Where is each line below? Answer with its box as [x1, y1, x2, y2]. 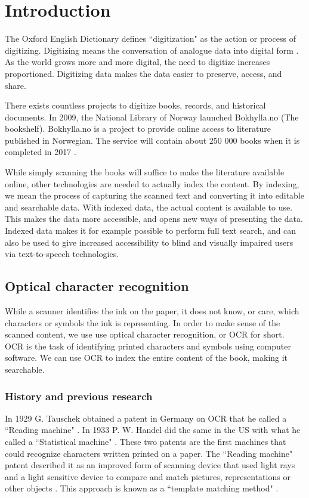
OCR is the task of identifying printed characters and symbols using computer [5, 339, 291, 352]
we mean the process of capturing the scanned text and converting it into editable [5, 189, 304, 202]
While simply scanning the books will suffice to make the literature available [5, 166, 285, 178]
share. [5, 79, 26, 91]
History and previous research [5, 388, 153, 403]
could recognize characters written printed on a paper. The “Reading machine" [5, 447, 293, 459]
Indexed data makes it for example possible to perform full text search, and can [5, 224, 296, 237]
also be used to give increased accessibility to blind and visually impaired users [5, 236, 293, 248]
